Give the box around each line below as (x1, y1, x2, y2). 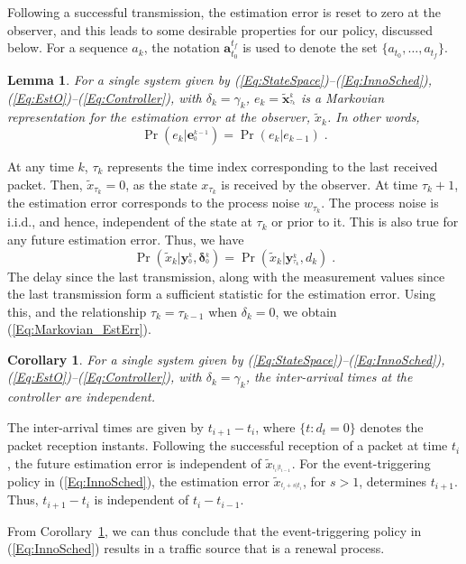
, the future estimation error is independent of (7, 453, 261, 472)
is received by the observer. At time (221, 174, 418, 193)
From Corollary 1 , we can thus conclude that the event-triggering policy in (7, 521, 422, 540)
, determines (359, 471, 427, 490)
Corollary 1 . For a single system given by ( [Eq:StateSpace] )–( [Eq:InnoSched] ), (7, 349, 445, 368)
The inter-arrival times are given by (7, 417, 204, 436)
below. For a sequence (7, 38, 128, 57)
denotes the (360, 417, 424, 436)
